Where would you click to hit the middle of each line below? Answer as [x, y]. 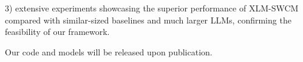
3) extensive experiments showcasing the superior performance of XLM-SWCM [152, 8]
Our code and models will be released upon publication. [109, 51]
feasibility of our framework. [57, 32]
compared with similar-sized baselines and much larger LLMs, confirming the [148, 20]
